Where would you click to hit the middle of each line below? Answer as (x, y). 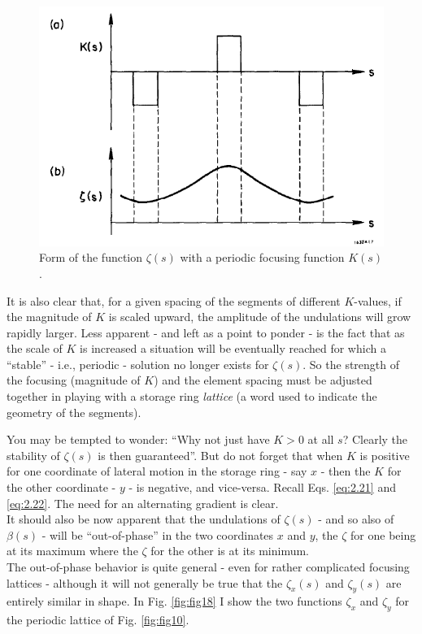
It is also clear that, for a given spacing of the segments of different (174, 300)
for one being (383, 534)
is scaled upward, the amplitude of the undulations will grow (260, 317)
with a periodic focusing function (262, 257)
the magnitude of (49, 317)
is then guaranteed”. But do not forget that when (220, 455)
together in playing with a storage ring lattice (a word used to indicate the (192, 396)
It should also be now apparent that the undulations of (144, 519)
